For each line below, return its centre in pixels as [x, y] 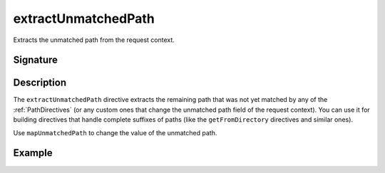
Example [33, 153]
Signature [36, 60]
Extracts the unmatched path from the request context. [94, 40]
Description [40, 83]
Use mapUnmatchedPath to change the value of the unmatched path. [115, 132]
